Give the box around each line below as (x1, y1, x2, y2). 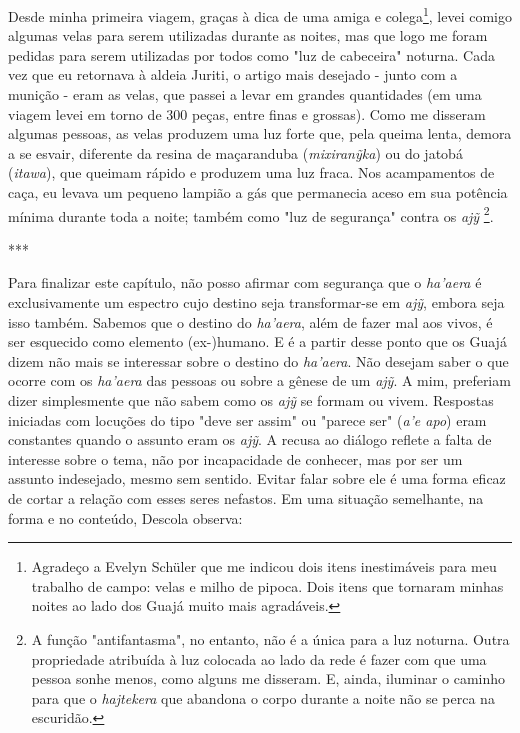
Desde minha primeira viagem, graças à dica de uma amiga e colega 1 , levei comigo (8, 3, 513, 26)
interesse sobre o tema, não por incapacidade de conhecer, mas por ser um (8, 448, 463, 469)
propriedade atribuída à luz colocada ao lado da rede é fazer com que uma (31, 648, 487, 669)
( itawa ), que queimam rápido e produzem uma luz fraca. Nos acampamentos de (8, 162, 495, 183)
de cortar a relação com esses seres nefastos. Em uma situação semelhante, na (8, 487, 484, 508)
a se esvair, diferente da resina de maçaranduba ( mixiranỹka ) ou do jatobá (8, 142, 463, 163)
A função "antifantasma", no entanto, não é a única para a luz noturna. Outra (31, 628, 510, 649)
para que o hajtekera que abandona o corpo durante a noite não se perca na (31, 687, 495, 708)
